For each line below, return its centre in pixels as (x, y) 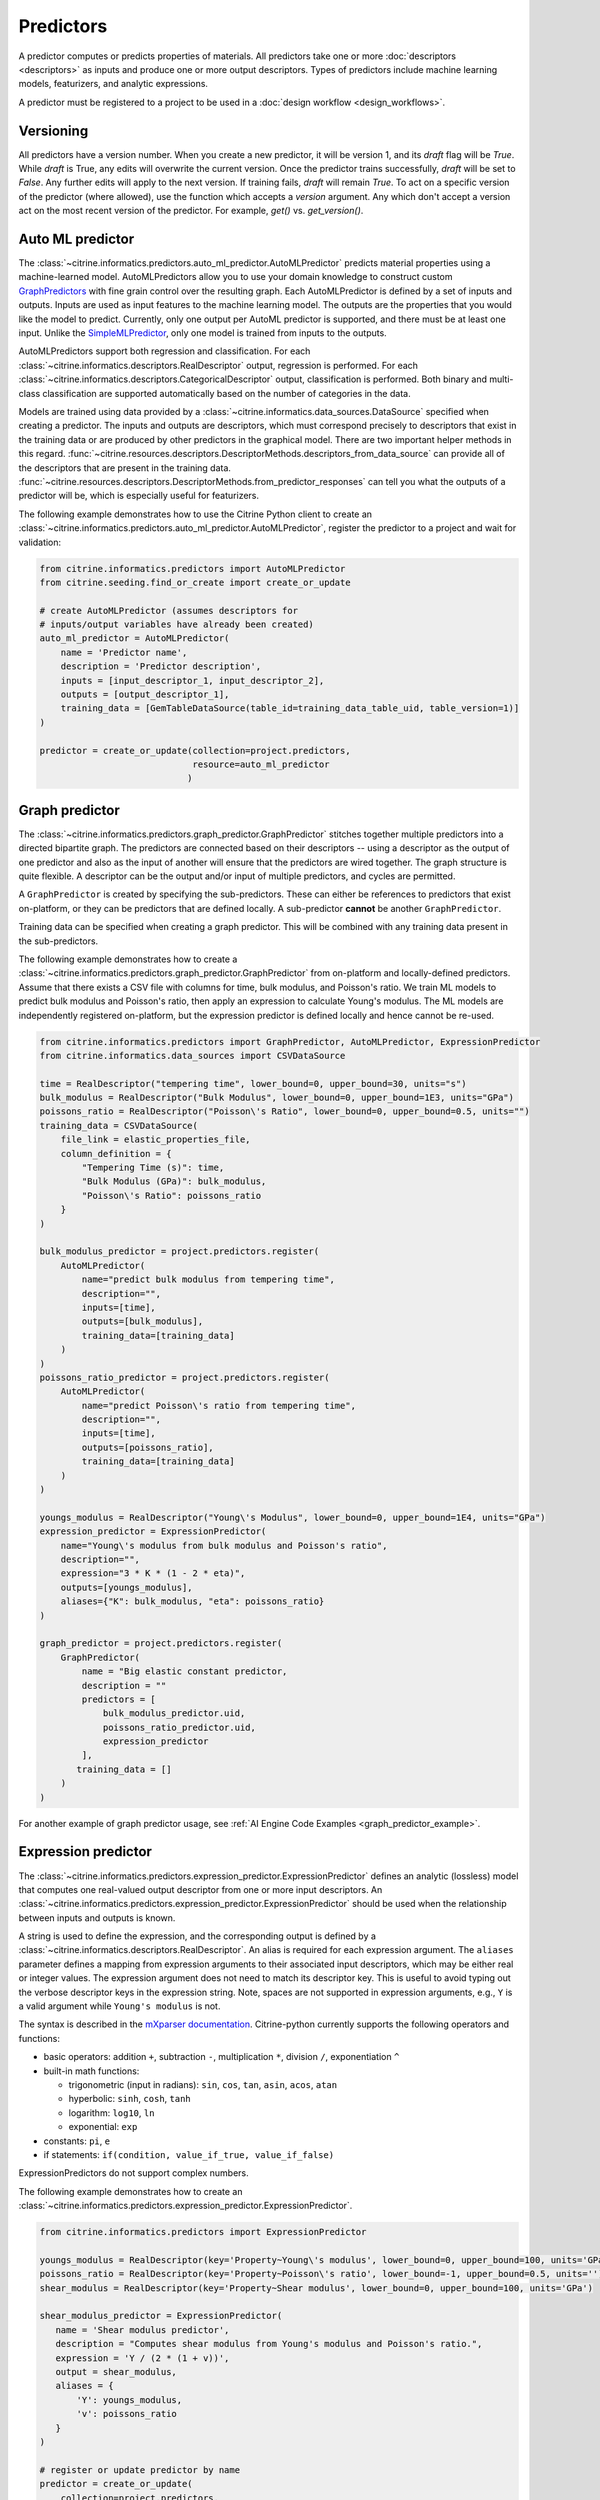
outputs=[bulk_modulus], (142, 1321)
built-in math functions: (91, 2071)
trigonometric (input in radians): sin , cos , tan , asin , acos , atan (203, 2084)
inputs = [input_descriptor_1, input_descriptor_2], (192, 680)
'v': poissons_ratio (126, 2414)
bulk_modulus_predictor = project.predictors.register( (179, 1251)
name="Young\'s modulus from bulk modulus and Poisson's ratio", (224, 1545)
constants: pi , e (76, 2141)
